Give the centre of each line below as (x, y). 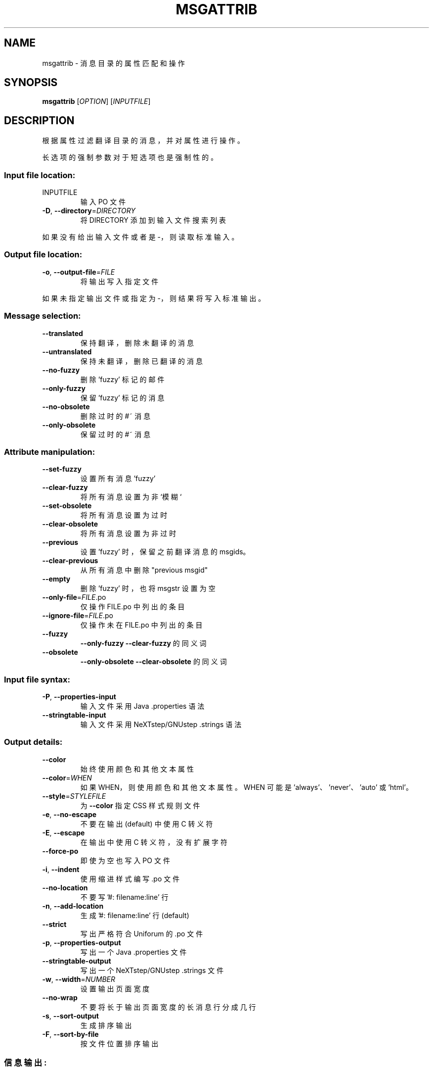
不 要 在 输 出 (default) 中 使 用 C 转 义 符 (147, 824)
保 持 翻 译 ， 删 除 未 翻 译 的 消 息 (137, 342)
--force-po (60, 851)
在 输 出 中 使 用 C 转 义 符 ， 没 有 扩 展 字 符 (154, 842)
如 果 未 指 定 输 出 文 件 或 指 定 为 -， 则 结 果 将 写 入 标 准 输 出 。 (154, 298)
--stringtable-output (77, 961)
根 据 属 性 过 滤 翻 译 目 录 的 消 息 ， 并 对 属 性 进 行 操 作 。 (143, 141)
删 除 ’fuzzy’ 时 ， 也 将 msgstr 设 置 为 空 (148, 588)
